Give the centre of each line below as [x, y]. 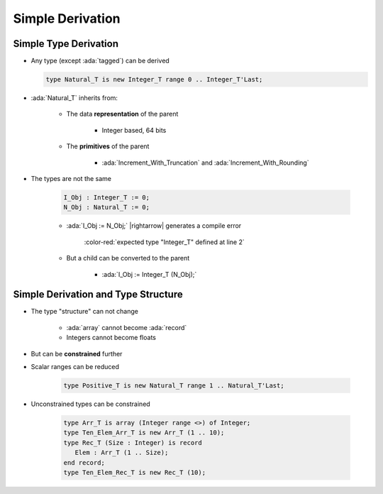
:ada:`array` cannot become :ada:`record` [127, 327]
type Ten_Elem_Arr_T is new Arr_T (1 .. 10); [144, 433]
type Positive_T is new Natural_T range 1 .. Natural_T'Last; [174, 385]
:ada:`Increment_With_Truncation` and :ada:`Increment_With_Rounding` [205, 163]
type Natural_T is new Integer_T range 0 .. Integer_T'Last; [154, 79]
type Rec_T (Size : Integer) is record [133, 443]
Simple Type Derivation [66, 44]
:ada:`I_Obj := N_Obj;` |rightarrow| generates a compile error [154, 226]
